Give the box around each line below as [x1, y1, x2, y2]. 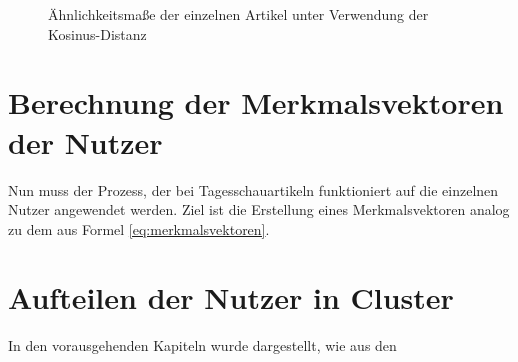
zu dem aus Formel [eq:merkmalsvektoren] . [8, 218, 270, 239]
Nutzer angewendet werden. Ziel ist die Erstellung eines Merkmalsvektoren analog [8, 199, 510, 220]
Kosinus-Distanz [48, 23, 147, 44]
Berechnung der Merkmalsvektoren [8, 82, 504, 123]
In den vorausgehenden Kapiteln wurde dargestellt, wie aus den [8, 335, 397, 356]
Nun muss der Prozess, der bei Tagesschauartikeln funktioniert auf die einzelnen [8, 179, 499, 200]
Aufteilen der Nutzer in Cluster [8, 277, 454, 318]
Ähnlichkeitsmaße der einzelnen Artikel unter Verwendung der [48, 4, 429, 24]
